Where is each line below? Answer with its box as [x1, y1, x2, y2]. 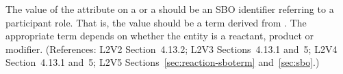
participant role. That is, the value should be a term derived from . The [5, 15, 307, 29]
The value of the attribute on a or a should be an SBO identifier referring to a [5, 2, 334, 16]
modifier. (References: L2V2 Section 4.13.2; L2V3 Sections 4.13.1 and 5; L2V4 [5, 41, 338, 56]
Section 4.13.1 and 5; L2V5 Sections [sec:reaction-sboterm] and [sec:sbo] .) [5, 55, 320, 69]
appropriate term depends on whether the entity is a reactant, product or [5, 29, 314, 43]
